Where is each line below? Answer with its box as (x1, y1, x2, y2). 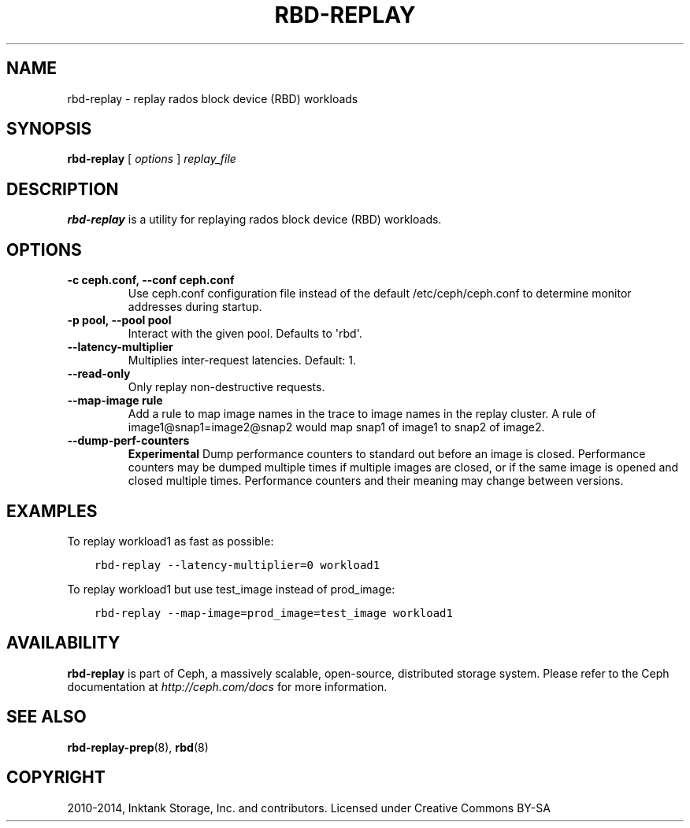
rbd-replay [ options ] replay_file (67, 152, 236, 166)
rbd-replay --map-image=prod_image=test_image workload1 (94, 606, 453, 619)
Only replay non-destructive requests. (128, 380, 325, 394)
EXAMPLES (6, 501, 98, 521)
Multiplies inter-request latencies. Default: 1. (128, 353, 356, 368)
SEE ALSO (6, 707, 87, 727)
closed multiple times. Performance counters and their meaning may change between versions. (128, 474, 624, 488)
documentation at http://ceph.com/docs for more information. (67, 679, 388, 693)
